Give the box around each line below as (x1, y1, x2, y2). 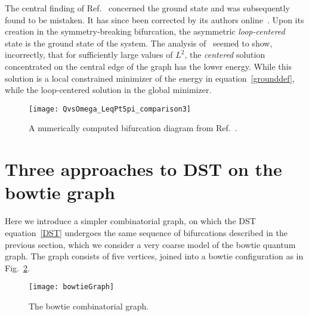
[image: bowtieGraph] (29, 283, 115, 292)
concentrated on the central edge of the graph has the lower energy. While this (5, 60, 292, 72)
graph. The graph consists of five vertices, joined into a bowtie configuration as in (5, 250, 304, 262)
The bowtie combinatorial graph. (29, 299, 149, 312)
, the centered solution (184, 48, 265, 61)
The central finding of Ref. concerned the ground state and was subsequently (5, 2, 290, 14)
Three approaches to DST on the (5, 157, 282, 181)
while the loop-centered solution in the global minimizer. (5, 83, 212, 96)
